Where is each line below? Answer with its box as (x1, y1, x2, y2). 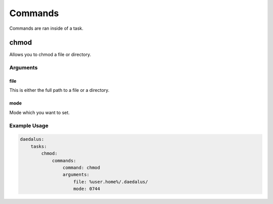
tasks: (30, 143, 47, 149)
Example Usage (9, 122, 49, 129)
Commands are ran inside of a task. (9, 25, 83, 31)
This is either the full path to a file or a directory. (9, 87, 110, 93)
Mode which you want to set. (9, 109, 70, 116)
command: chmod (62, 165, 101, 170)
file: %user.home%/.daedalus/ (73, 179, 149, 184)
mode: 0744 (73, 186, 101, 192)
